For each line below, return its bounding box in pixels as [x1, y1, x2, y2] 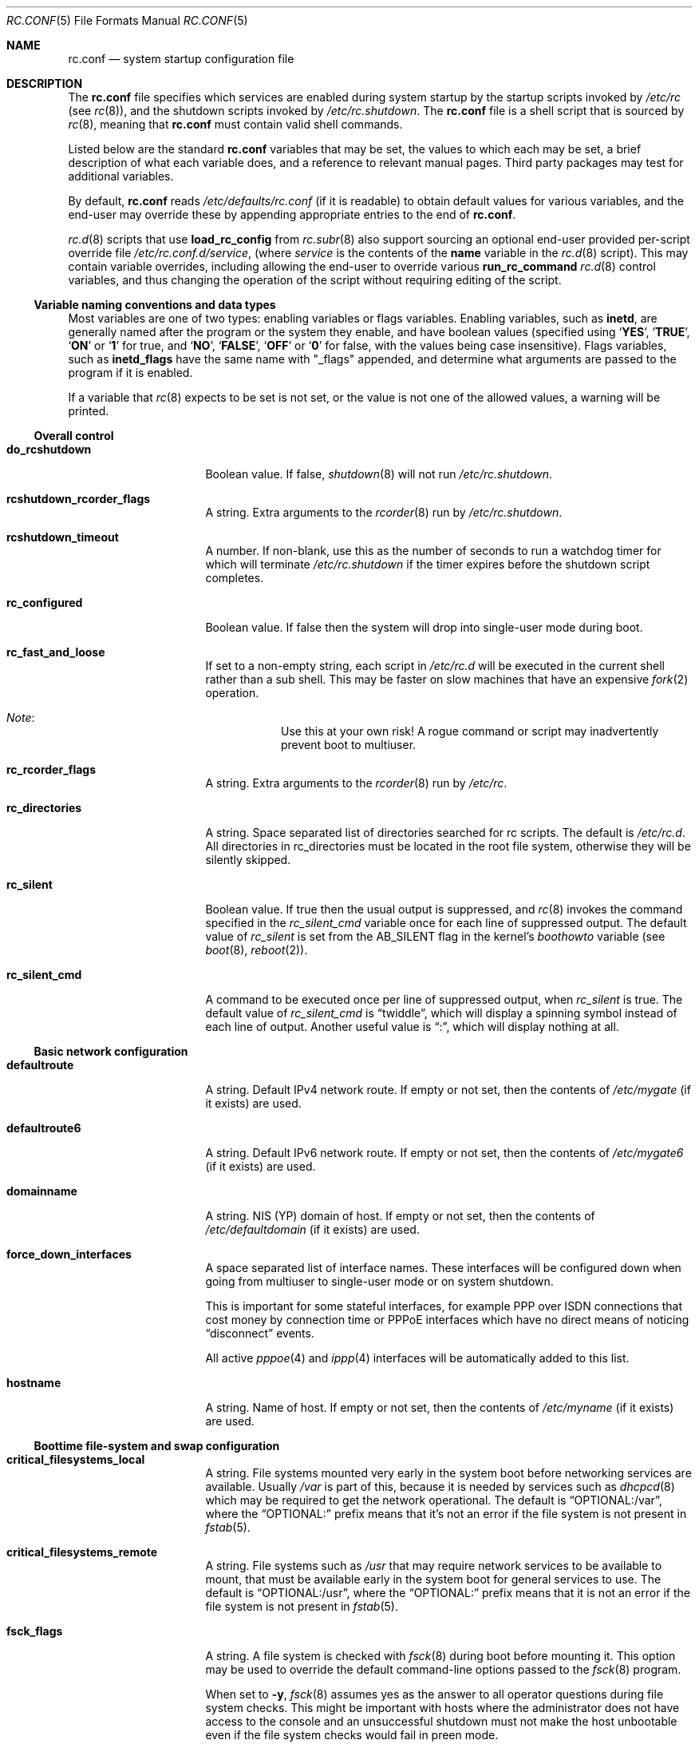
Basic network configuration [34, 1044, 188, 1058]
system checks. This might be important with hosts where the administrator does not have [205, 1701, 680, 1714]
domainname [6, 1184, 77, 1198]
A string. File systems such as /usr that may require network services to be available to [205, 1559, 662, 1572]
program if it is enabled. [68, 366, 193, 379]
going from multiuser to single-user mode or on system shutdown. [205, 1274, 554, 1288]
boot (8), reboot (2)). [205, 943, 308, 957]
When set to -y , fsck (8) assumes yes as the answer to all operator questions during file [205, 1687, 664, 1701]
